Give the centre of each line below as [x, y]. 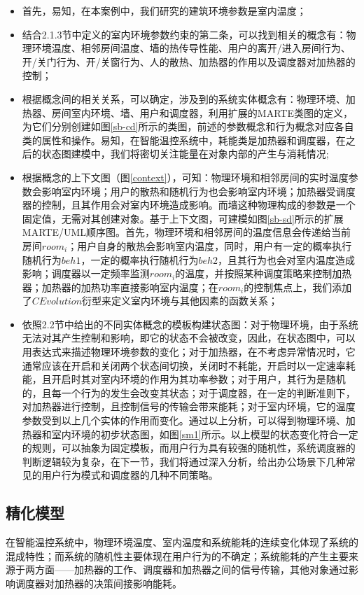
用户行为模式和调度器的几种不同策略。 [130, 475]
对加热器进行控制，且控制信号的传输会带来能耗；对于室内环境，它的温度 [189, 406]
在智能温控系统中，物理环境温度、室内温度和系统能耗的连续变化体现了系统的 [182, 542]
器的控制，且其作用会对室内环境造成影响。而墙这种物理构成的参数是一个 [189, 205]
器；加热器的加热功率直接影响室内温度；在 [120, 287]
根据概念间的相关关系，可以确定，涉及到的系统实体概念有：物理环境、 [184, 98]
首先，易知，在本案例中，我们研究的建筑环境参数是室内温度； [164, 10]
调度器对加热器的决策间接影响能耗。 [98, 583]
